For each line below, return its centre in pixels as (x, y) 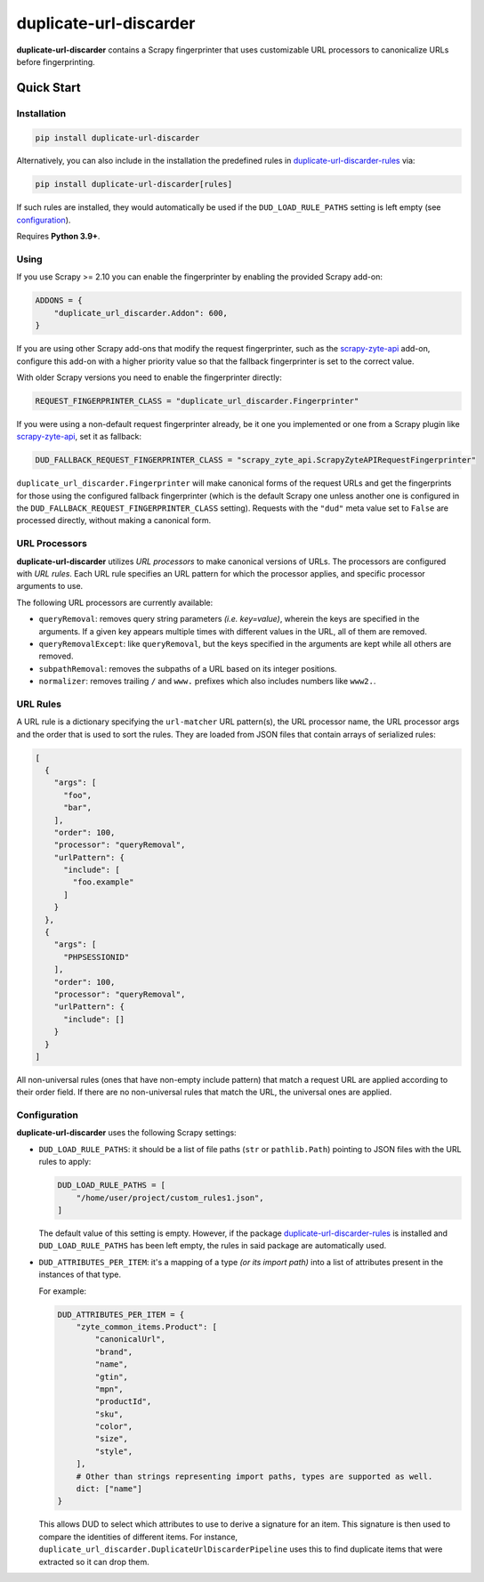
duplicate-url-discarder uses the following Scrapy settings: (126, 1133)
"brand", (114, 1352)
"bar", (78, 808)
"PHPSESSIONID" (97, 957)
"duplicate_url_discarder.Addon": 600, (141, 313)
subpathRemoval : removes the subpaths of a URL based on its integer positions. (188, 668)
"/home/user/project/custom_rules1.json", (170, 1198)
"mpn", (109, 1389)
